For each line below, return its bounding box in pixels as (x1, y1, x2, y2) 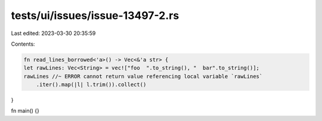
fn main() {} (11, 107, 40, 114)
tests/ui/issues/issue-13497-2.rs (11, 9, 179, 22)
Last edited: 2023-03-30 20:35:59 (11, 30, 96, 37)
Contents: (11, 40, 35, 47)
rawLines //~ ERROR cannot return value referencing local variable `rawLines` (23, 73, 263, 79)
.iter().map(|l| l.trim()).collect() (36, 81, 147, 88)
